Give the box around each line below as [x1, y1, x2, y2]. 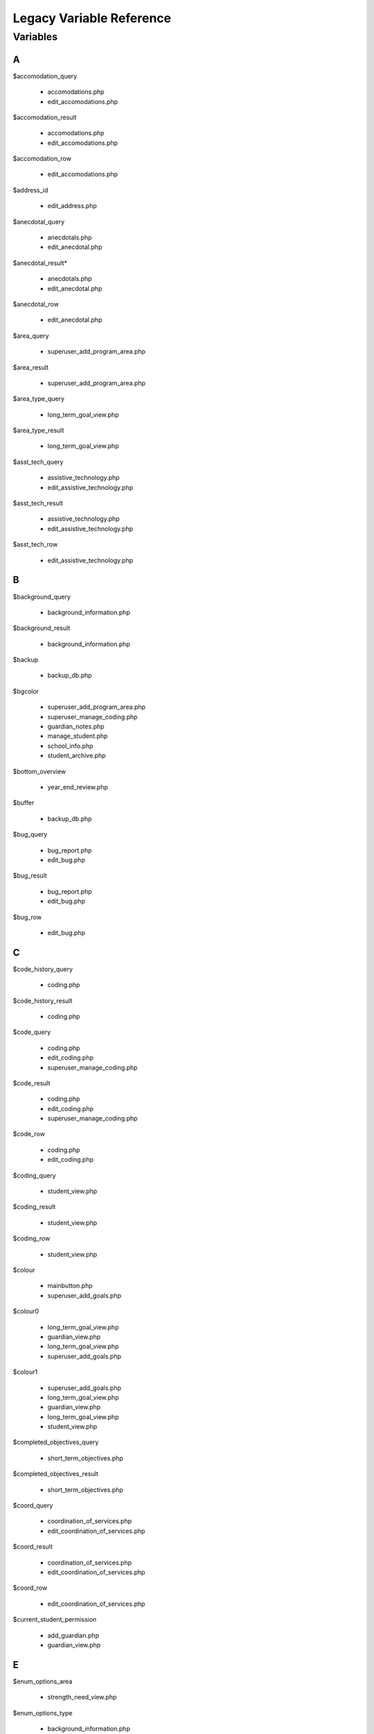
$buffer [12, 798, 35, 807]
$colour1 [12, 1368, 38, 1376]
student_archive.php [47, 751, 106, 759]
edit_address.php [47, 202, 97, 210]
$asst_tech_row [12, 540, 58, 549]
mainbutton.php [47, 1282, 93, 1290]
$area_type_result [12, 427, 64, 435]
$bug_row [12, 913, 42, 921]
